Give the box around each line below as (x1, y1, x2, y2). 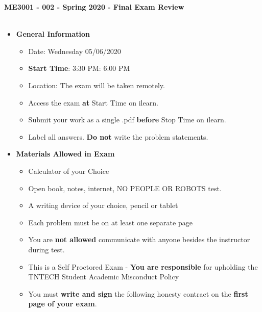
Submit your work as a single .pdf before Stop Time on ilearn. (28, 114, 226, 125)
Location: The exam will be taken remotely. (28, 80, 165, 90)
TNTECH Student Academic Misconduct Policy (28, 271, 179, 282)
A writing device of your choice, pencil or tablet (28, 200, 178, 211)
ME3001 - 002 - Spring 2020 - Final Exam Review (4, 2, 184, 12)
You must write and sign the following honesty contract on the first (28, 288, 248, 299)
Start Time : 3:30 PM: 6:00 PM (28, 63, 130, 73)
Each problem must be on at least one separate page (28, 217, 193, 227)
